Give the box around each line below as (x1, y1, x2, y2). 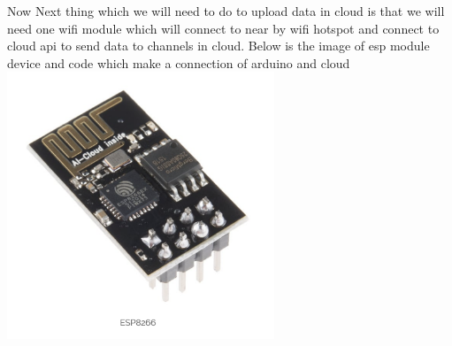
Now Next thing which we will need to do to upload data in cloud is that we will (7, 2, 445, 19)
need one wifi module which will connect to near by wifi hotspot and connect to (7, 19, 440, 37)
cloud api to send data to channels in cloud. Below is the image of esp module (7, 36, 430, 55)
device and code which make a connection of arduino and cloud (7, 53, 350, 72)
